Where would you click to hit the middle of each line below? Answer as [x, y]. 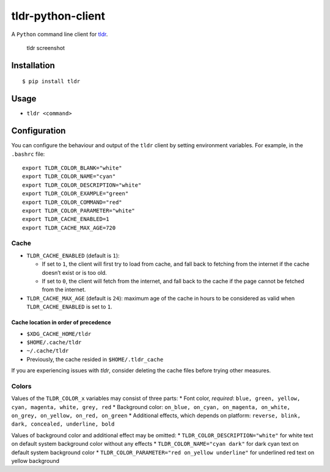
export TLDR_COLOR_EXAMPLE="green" [75, 194]
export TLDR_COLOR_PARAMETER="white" [79, 210]
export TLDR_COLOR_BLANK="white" [72, 168]
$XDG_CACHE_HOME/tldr [59, 334]
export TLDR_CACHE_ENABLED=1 [66, 219]
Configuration [38, 131]
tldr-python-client [58, 16]
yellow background [35, 460]
